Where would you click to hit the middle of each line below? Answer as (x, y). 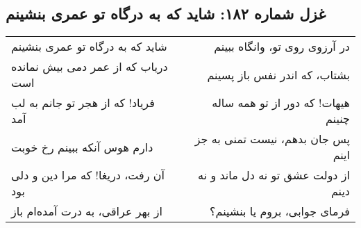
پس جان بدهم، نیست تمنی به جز (272, 139)
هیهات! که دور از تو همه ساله (281, 103)
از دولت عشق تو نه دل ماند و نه (274, 175)
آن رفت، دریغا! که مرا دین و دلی (88, 175)
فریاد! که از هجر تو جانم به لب (83, 103)
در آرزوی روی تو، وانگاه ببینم (282, 47)
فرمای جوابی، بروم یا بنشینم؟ (280, 211)
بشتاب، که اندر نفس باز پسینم (278, 74)
